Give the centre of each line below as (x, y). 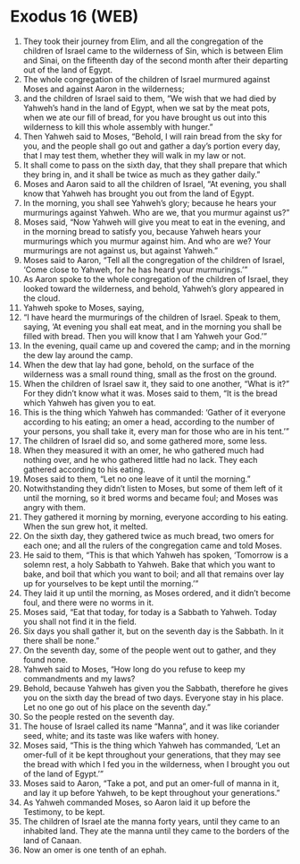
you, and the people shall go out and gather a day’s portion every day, (151, 146)
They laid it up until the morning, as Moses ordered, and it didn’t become (157, 593)
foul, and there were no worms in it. (88, 603)
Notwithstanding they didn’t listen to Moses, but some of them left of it (153, 488)
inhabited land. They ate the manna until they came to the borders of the (156, 831)
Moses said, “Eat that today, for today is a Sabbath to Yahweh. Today (150, 612)
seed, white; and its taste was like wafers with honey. (121, 735)
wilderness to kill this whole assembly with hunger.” (118, 126)
